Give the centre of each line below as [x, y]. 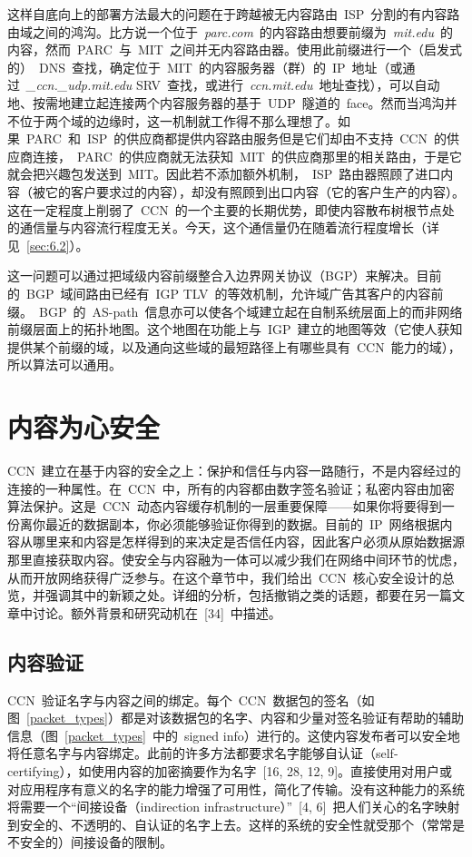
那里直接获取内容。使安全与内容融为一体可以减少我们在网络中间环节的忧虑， [236, 559]
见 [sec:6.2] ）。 [48, 245]
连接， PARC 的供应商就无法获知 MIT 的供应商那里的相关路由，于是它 [247, 156]
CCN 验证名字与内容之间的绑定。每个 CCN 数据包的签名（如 [191, 699]
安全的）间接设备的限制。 [96, 842]
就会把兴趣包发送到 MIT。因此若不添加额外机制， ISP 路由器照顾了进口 [224, 174]
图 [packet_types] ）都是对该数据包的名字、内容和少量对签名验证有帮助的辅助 [236, 718]
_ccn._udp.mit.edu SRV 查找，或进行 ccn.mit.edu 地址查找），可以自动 [233, 85]
